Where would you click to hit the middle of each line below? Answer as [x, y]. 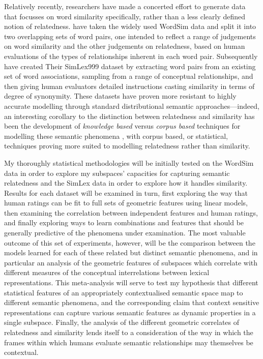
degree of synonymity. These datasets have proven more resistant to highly [120, 96]
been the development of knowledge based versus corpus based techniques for [122, 126]
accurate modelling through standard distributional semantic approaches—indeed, [132, 106]
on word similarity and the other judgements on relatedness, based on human [125, 46]
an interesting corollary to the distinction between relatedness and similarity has [129, 116]
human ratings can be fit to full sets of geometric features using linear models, [126, 203]
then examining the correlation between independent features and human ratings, [131, 212]
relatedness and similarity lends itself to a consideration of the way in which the [129, 332]
